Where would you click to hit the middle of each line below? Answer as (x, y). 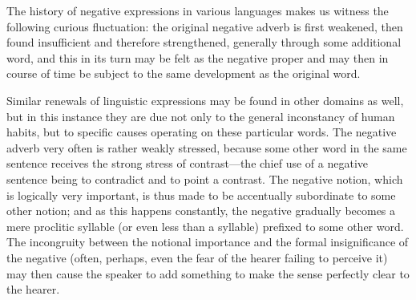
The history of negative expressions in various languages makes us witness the (198, 10)
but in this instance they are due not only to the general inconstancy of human (201, 116)
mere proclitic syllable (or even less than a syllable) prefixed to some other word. (205, 226)
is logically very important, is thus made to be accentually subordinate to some (201, 195)
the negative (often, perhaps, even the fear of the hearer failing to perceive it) (197, 257)
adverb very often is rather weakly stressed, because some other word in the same (207, 147)
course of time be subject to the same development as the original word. (184, 73)
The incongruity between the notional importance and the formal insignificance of (208, 242)
